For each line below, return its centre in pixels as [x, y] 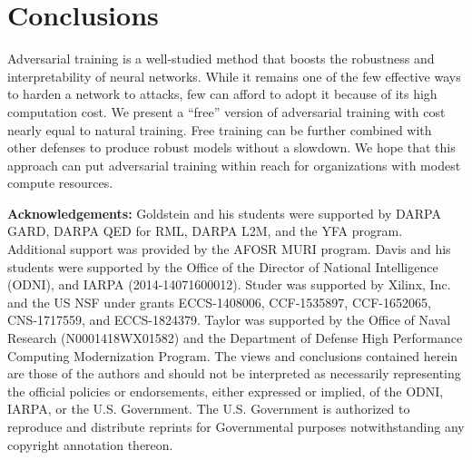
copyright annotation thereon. [90, 444]
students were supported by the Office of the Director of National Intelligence [223, 266]
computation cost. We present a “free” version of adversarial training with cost [226, 111]
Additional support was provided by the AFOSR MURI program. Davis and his [229, 249]
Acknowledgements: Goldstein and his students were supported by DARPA [224, 213]
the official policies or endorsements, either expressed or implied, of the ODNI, [226, 391]
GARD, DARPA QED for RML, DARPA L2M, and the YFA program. [205, 231]
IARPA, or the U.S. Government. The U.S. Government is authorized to [209, 409]
